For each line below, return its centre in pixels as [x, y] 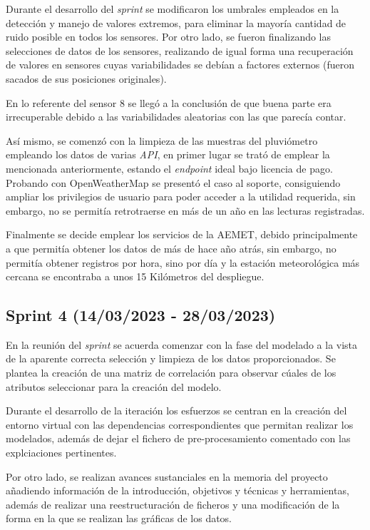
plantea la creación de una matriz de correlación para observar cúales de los [171, 373]
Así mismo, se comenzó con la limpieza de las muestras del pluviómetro [162, 140]
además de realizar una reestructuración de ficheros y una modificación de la [173, 504]
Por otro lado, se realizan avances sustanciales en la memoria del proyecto [167, 476]
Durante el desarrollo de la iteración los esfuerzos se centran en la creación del [176, 411]
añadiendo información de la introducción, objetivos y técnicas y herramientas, [178, 490]
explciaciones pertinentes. [61, 453]
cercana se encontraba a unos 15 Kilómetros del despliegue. [135, 276]
